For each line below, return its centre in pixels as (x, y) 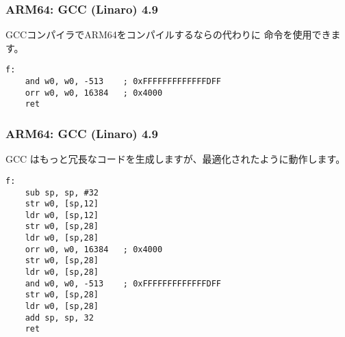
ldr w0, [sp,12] (62, 215)
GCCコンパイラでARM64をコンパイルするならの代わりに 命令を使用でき (168, 35)
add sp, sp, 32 (59, 318)
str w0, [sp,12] (62, 204)
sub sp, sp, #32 (62, 192)
